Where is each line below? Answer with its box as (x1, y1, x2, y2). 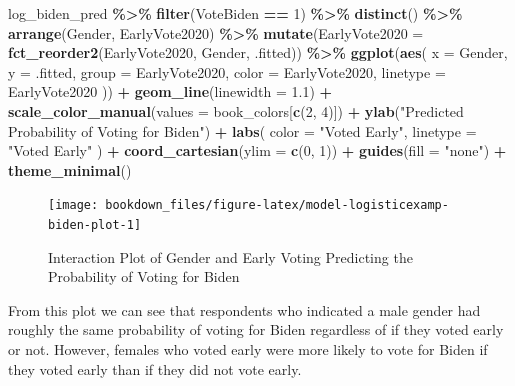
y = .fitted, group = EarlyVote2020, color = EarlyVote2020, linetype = (8, 61, 446, 82)
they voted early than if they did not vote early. (8, 358, 302, 379)
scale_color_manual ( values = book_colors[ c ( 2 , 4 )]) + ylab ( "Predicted (8, 100, 464, 121)
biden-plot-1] (48, 218, 142, 232)
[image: (48, 198, 99, 213)
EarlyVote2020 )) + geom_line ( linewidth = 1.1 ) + (8, 81, 333, 102)
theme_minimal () (8, 159, 132, 180)
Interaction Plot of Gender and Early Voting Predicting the (48, 246, 413, 267)
